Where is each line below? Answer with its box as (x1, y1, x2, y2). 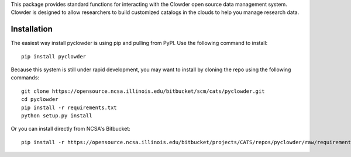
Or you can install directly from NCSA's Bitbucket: (11, 125, 131, 132)
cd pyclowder (21, 96, 58, 103)
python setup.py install (21, 113, 92, 119)
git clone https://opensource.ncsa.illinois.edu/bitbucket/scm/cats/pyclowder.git (21, 88, 265, 95)
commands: (11, 74, 40, 81)
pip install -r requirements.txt (21, 104, 117, 111)
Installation (11, 24, 53, 34)
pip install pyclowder (21, 53, 87, 60)
